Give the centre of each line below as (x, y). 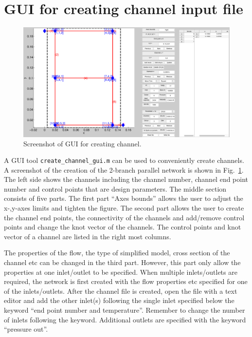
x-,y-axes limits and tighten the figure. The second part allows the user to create (124, 208)
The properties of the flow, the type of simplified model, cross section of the (117, 253)
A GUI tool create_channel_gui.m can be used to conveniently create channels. (124, 160)
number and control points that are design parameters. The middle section (115, 188)
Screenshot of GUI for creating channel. (82, 144)
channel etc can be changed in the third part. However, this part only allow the (122, 262)
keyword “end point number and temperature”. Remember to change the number (125, 310)
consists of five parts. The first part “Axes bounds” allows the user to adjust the (124, 198)
